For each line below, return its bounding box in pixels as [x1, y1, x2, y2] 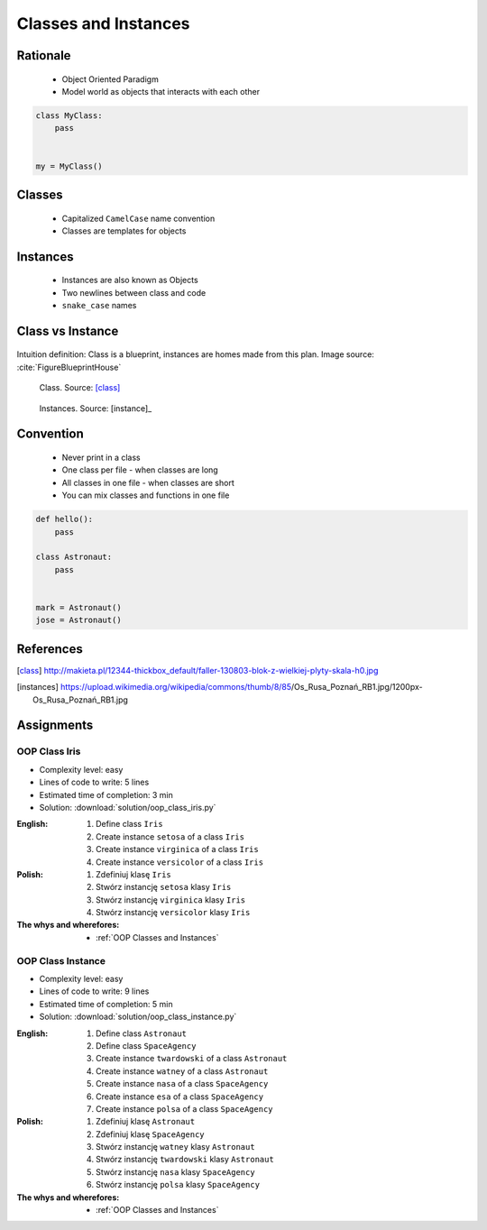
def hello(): [35, 514, 94, 525]
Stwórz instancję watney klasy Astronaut [96, 1142, 256, 1152]
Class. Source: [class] [39, 382, 121, 393]
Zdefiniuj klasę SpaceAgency [96, 1128, 205, 1140]
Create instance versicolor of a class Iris [96, 857, 264, 867]
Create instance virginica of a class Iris [96, 844, 259, 855]
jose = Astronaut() [35, 615, 122, 626]
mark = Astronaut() [35, 602, 122, 612]
